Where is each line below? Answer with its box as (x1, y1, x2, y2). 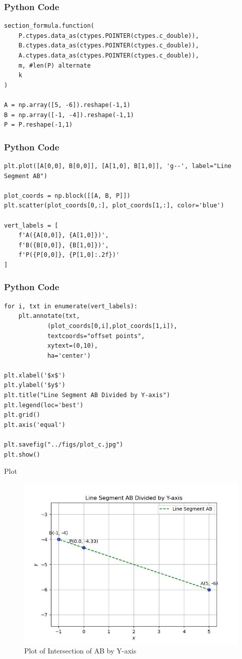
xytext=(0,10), (47, 342, 98, 350)
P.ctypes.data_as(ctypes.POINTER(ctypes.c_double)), (18, 32, 199, 39)
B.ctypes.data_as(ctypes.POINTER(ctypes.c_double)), (18, 42, 199, 49)
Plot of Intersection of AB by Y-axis (24, 645, 137, 656)
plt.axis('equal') (4, 421, 66, 428)
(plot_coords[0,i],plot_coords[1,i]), (47, 322, 177, 329)
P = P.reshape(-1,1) (4, 121, 73, 129)
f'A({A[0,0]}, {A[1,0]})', (18, 232, 109, 239)
